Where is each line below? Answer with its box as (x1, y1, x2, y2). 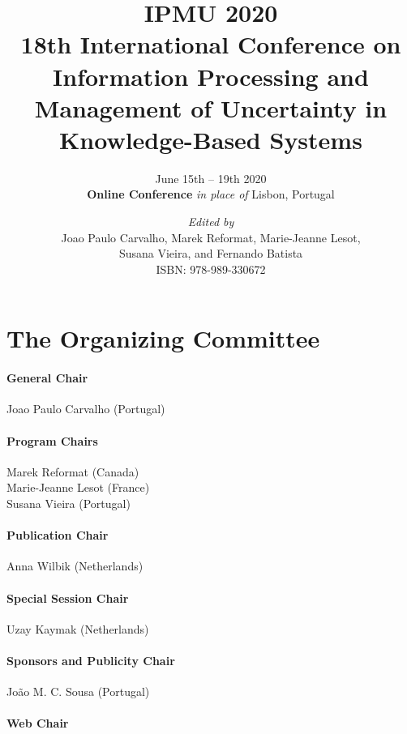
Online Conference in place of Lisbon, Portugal (87, 186, 335, 203)
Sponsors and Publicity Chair (6, 651, 175, 668)
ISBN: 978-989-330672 (156, 260, 266, 277)
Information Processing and (53, 59, 369, 92)
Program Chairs (6, 432, 98, 449)
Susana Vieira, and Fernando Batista (118, 245, 303, 262)
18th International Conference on (20, 28, 401, 61)
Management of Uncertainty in (34, 91, 388, 124)
